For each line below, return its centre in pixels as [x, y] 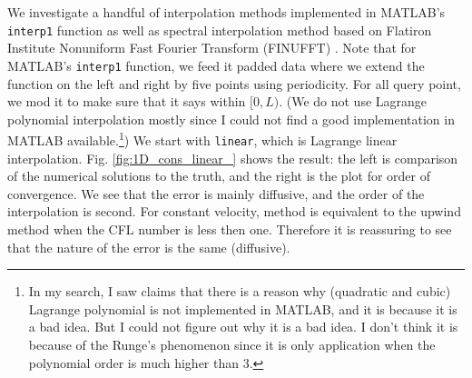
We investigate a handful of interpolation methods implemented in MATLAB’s [226, 12]
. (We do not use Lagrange [353, 101]
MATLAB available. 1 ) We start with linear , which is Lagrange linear [202, 139]
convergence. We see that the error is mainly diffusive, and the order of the [216, 193]
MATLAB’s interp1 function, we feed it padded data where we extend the [216, 65]
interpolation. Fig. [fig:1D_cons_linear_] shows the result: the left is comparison [233, 158]
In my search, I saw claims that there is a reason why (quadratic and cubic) [240, 291]
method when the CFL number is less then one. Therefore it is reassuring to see [230, 229]
